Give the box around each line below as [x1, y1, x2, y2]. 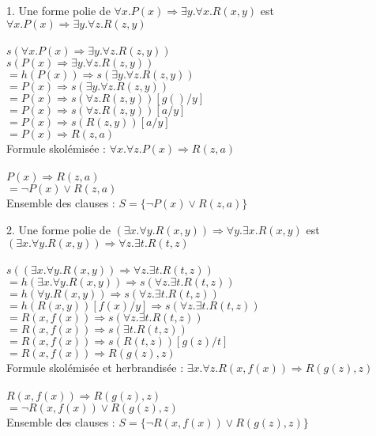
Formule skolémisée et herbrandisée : [6, 359, 184, 376]
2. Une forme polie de [6, 221, 111, 237]
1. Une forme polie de [6, 2, 111, 18]
